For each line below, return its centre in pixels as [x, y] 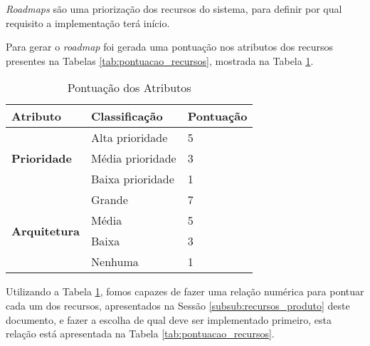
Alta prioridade [129, 138]
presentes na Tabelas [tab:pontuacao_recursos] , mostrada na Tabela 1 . [160, 60]
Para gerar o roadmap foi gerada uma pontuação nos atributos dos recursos [170, 47]
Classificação [127, 116]
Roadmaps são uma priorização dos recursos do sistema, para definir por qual [174, 9]
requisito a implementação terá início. [88, 22]
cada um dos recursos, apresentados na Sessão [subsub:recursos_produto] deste [178, 305]
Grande [110, 200]
